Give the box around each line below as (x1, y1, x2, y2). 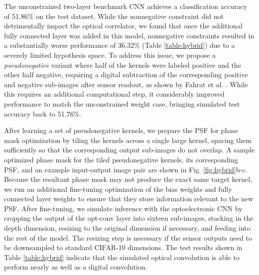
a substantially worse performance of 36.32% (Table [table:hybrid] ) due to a (4, 40, 235, 50)
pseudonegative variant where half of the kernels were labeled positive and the (4, 59, 241, 70)
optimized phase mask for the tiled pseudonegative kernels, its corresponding (4, 154, 239, 164)
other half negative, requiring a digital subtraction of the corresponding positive (4, 69, 248, 80)
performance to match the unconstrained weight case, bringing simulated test (4, 98, 240, 109)
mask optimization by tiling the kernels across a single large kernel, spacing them (4, 135, 252, 145)
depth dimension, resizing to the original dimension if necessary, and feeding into (4, 223, 251, 233)
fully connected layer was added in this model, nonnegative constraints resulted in (4, 30, 255, 40)
